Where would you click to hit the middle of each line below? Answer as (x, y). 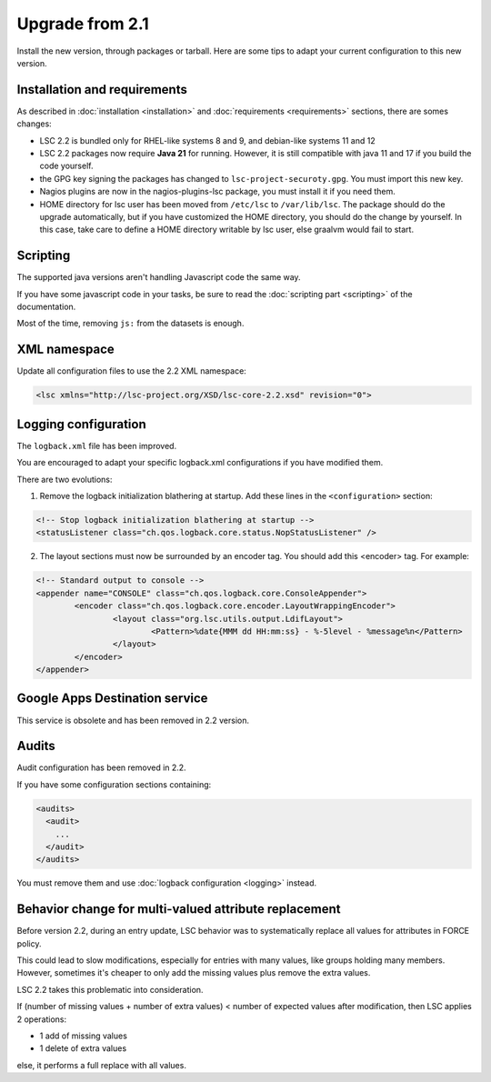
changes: (34, 124)
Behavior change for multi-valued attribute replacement (179, 909)
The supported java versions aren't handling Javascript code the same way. (159, 277)
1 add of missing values (83, 1036)
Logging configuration (81, 424)
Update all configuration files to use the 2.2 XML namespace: (132, 371)
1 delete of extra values (83, 1048)
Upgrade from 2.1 (83, 24)
